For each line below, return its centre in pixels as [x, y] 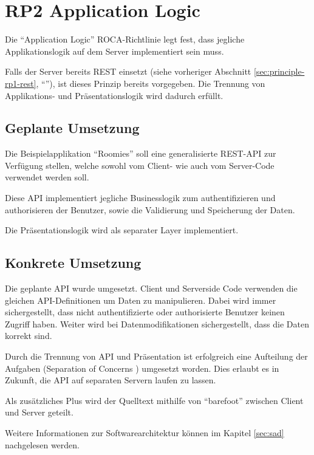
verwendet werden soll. [47, 177]
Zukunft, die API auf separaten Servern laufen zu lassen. [111, 380]
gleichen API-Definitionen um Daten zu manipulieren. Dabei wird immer [141, 300]
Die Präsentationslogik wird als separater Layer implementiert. [122, 230]
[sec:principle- [279, 71]
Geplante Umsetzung [72, 128]
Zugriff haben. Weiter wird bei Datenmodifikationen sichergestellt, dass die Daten [157, 323]
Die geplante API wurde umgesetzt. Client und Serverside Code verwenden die [151, 288]
